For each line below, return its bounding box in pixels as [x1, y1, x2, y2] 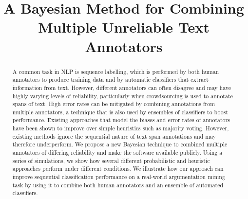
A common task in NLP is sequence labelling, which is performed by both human [12, 67, 219, 75]
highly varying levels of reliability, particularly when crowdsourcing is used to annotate [12, 91, 233, 100]
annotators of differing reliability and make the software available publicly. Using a [12, 148, 223, 157]
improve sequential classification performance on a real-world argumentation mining [12, 173, 225, 181]
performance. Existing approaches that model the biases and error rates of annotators [12, 116, 230, 124]
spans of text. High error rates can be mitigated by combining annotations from [12, 100, 215, 108]
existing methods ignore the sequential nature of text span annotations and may [12, 132, 216, 140]
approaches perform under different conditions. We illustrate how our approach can [12, 164, 224, 173]
